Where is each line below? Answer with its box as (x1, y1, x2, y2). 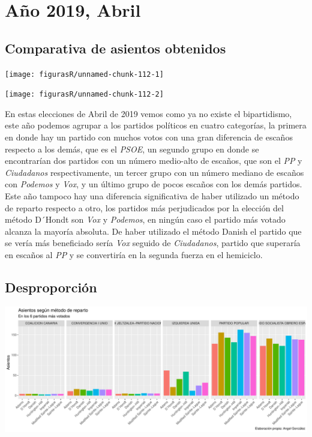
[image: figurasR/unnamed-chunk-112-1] (5, 70, 164, 79)
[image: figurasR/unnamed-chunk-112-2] (5, 90, 164, 99)
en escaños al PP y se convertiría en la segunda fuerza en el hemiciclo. (5, 249, 263, 261)
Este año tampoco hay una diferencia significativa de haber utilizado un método (5, 190, 299, 202)
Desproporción (5, 278, 97, 296)
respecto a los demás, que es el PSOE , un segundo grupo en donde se (5, 142, 259, 155)
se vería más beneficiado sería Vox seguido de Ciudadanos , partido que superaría (5, 237, 301, 249)
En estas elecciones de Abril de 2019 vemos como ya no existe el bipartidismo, (5, 107, 292, 119)
